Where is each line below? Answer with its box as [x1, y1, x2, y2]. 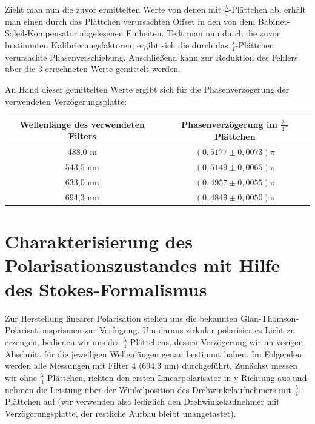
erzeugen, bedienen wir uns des [5, 335, 120, 348]
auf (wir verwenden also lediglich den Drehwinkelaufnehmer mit [43, 395, 280, 408]
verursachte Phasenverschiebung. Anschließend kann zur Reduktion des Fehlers [5, 50, 298, 63]
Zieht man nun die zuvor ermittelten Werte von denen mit [5, 3, 222, 15]
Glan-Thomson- [240, 311, 299, 324]
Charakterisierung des [5, 229, 193, 254]
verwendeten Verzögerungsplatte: [5, 94, 127, 107]
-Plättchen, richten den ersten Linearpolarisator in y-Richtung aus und [44, 371, 307, 383]
